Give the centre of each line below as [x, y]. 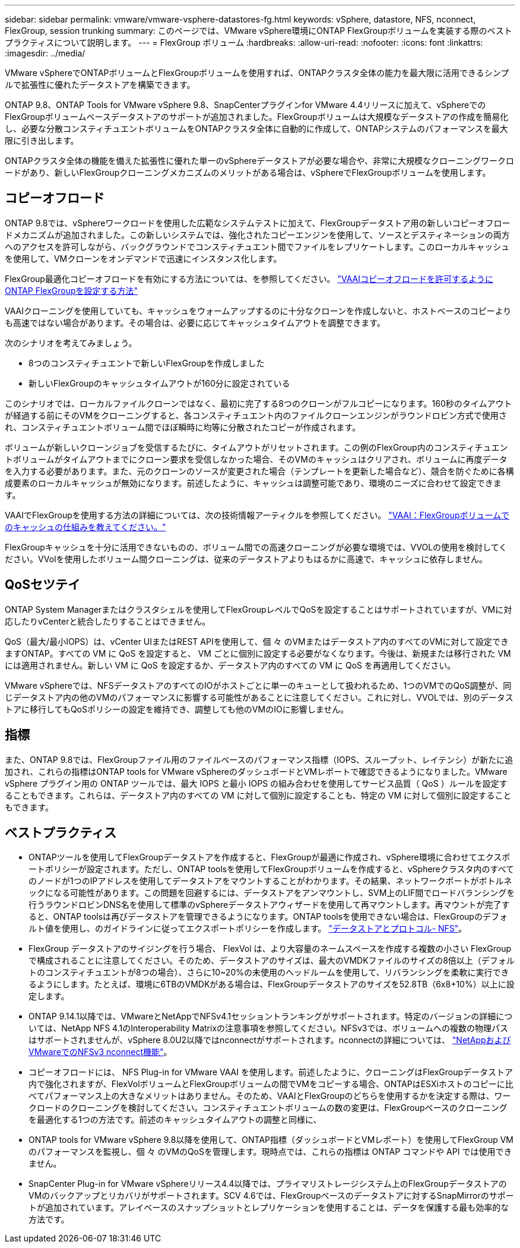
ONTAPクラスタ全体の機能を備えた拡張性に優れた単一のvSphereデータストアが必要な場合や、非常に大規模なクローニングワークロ [260, 161]
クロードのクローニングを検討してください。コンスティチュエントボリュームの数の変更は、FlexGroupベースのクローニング [268, 1108]
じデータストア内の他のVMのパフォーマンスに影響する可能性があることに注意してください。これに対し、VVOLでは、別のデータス [259, 697]
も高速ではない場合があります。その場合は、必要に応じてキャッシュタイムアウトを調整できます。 [195, 322]
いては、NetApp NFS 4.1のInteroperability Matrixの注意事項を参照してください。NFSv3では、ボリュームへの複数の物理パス [269, 1028]
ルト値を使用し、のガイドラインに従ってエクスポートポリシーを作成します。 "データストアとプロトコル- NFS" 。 [248, 929]
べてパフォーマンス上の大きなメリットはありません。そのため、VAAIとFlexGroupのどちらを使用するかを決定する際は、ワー [270, 1096]
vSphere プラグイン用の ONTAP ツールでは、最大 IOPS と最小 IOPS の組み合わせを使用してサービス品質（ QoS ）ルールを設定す [256, 783]
